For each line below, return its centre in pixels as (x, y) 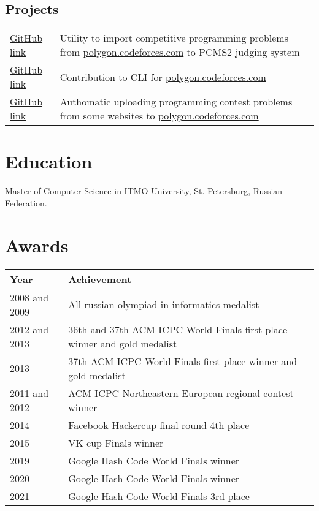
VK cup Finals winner (116, 442)
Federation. (26, 203)
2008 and (29, 297)
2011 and (29, 393)
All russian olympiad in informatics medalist (164, 305)
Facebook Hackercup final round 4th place (159, 425)
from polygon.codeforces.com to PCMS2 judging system (180, 52)
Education (49, 161)
